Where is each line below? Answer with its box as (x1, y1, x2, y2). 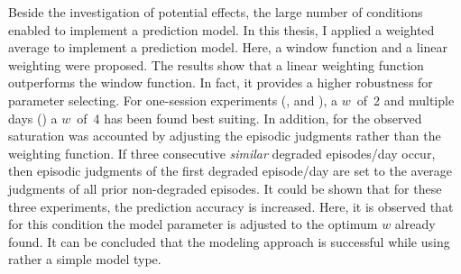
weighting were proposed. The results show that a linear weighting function (8, 55, 424, 74)
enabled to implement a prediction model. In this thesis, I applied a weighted (8, 20, 435, 39)
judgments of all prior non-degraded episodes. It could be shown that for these (8, 178, 442, 197)
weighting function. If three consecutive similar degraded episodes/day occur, (8, 143, 436, 162)
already (394, 215, 436, 233)
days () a (8, 108, 58, 127)
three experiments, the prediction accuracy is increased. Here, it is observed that (8, 196, 454, 215)
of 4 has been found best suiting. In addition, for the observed (77, 108, 422, 127)
